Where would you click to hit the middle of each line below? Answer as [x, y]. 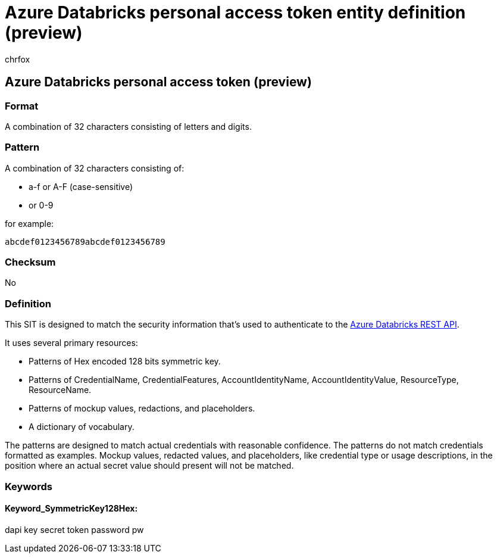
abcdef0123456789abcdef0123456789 [85, 241]
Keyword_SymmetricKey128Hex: [71, 509]
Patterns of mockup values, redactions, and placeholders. [142, 409]
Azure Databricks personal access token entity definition [235, 13]
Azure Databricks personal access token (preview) [158, 82]
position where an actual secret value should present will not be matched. [149, 466]
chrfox [18, 59]
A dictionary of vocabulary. [82, 427]
